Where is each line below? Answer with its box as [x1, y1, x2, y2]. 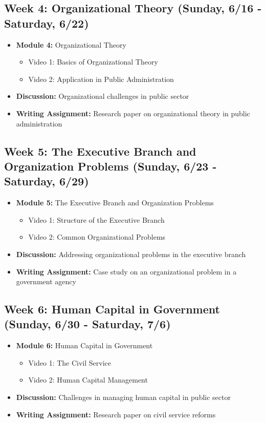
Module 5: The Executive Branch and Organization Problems [16, 197, 214, 208]
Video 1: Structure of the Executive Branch [28, 214, 165, 225]
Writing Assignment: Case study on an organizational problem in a [16, 266, 237, 277]
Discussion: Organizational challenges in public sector [16, 91, 189, 101]
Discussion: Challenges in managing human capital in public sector [16, 392, 231, 403]
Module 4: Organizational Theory [16, 39, 126, 50]
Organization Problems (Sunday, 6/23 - [4, 158, 217, 174]
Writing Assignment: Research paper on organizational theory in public [16, 108, 250, 118]
